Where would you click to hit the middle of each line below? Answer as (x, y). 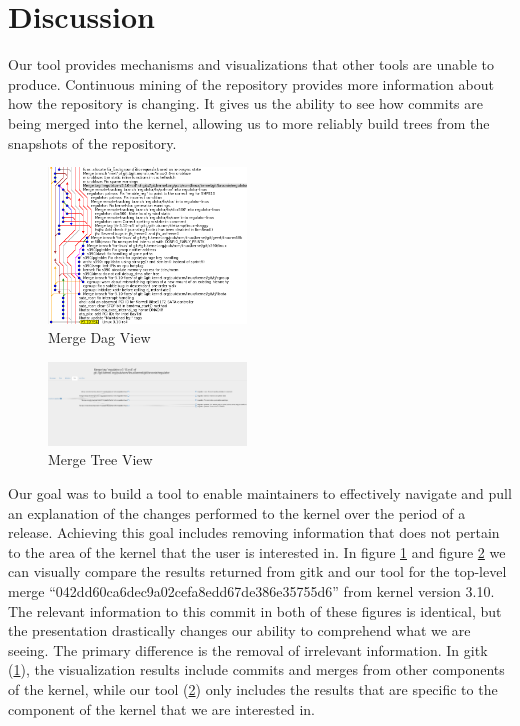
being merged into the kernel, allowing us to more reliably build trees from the (249, 122)
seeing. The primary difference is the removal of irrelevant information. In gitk (248, 649)
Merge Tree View (100, 459)
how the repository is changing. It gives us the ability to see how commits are (245, 103)
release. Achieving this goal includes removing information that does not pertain (254, 532)
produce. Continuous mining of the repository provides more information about (251, 83)
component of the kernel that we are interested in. (162, 708)
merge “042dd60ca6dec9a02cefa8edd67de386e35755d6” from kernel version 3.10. (251, 590)
